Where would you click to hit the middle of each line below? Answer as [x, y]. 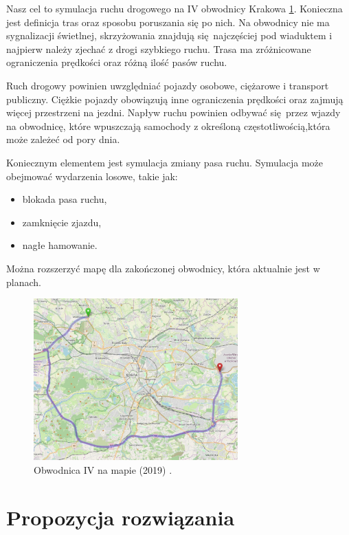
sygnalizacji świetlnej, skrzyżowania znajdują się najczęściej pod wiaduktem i [169, 35]
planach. [24, 282]
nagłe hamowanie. [60, 245]
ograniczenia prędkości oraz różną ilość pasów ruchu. [117, 62]
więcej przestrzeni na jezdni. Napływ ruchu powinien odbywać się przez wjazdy [173, 112]
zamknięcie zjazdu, [62, 222]
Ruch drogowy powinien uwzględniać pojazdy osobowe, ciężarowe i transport [168, 85]
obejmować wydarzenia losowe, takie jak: [92, 176]
